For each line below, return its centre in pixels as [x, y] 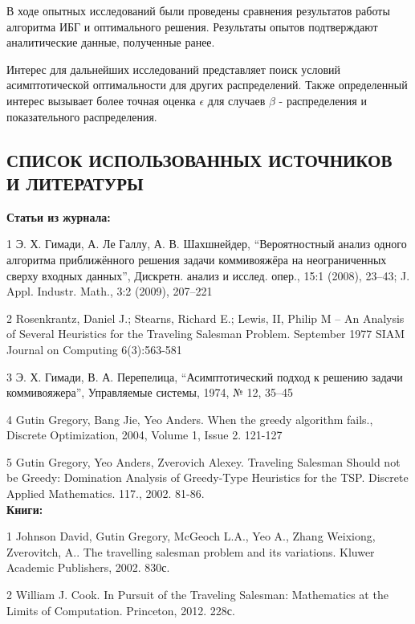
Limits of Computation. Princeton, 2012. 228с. [121, 610]
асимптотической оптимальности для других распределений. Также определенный [207, 85]
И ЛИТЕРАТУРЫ [75, 183]
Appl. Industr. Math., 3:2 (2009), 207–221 [110, 291]
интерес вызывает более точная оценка [101, 100]
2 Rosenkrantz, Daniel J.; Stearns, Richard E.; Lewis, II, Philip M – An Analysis [205, 318]
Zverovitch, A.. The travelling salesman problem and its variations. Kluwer [191, 551]
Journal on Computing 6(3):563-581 [94, 349]
